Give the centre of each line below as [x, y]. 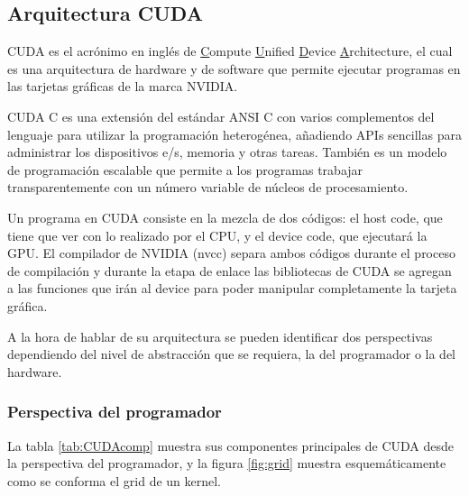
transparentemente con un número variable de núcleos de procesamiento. [208, 187]
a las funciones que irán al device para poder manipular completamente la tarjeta [232, 288]
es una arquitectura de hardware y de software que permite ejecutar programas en [234, 68]
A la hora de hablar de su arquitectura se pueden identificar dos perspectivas [220, 336]
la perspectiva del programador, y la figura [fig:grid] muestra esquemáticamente [227, 463]
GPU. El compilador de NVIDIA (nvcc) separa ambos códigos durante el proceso [231, 253]
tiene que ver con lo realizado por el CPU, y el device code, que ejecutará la [217, 235]
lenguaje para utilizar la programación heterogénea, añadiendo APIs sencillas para [234, 134]
